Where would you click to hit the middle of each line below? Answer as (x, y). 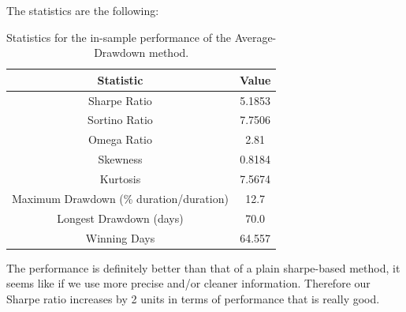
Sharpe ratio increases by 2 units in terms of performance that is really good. (193, 298)
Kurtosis (120, 179)
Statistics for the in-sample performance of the (119, 37)
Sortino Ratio (120, 120)
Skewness (120, 159)
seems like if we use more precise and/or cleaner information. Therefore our (188, 283)
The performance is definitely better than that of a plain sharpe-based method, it (203, 267)
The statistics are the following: (83, 10)
